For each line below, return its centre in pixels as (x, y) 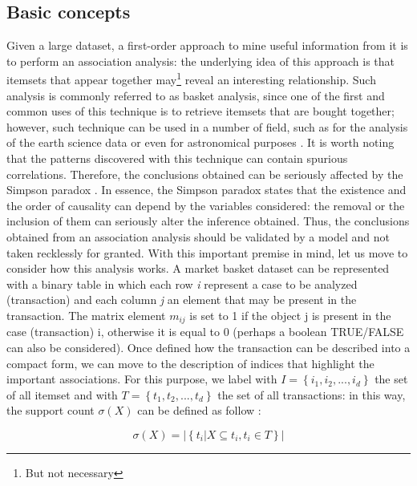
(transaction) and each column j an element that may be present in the (182, 300)
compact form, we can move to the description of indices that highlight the (190, 363)
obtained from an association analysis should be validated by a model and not (198, 236)
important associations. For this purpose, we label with (142, 379)
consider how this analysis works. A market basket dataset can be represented (198, 268)
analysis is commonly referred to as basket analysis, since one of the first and (196, 95)
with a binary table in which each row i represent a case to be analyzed (182, 283)
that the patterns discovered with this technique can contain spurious (177, 158)
